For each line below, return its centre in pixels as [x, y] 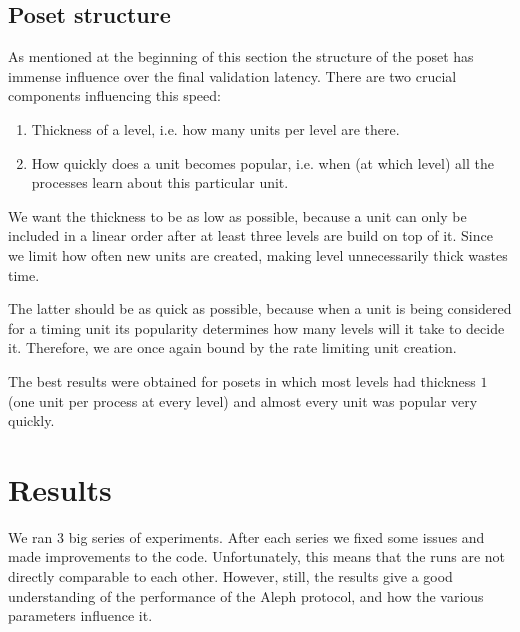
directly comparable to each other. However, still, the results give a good [230, 576]
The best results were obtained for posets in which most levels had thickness [242, 380]
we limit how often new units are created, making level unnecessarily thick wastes [258, 254]
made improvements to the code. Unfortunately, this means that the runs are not [257, 556]
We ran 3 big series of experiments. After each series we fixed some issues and [246, 536]
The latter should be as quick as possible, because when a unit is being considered [260, 308]
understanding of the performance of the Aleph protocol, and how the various [246, 595]
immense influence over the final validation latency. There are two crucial [232, 75]
